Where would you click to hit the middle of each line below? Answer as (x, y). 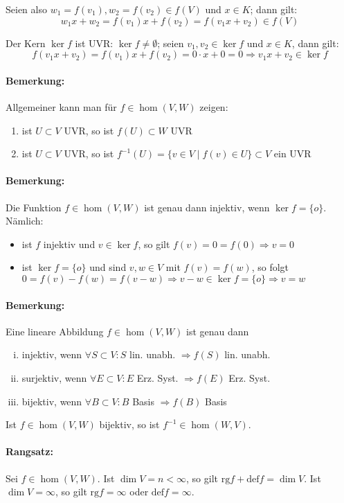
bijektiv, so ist (129, 424)
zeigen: (214, 106)
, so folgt (270, 267)
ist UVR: (94, 43)
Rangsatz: (29, 451)
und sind (108, 267)
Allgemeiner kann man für (61, 106)
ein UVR (292, 153)
